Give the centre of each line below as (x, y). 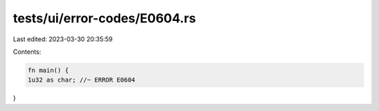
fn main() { (48, 70)
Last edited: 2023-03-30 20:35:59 (63, 39)
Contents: (27, 52)
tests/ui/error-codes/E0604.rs (105, 18)
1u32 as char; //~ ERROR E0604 (82, 80)
